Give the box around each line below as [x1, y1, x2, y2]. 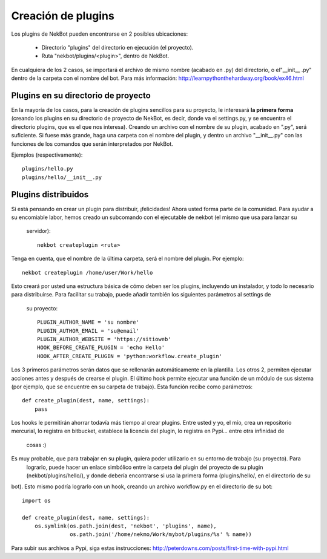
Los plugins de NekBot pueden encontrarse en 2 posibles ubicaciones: [11, 30, 188, 38]
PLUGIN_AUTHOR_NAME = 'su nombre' [37, 319, 139, 326]
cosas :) [26, 441, 47, 448]
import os [22, 497, 51, 504]
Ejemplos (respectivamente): [11, 151, 83, 159]
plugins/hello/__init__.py [22, 174, 102, 181]
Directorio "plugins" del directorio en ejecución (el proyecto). [41, 44, 194, 51]
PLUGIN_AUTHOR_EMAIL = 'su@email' [37, 327, 139, 334]
